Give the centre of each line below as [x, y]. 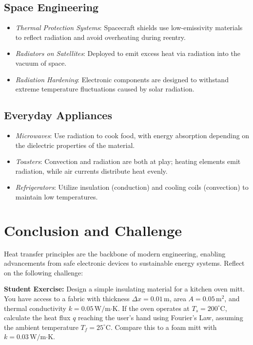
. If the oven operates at [154, 308]
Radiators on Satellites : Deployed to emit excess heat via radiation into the [128, 53]
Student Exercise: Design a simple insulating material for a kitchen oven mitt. [124, 289]
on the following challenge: [44, 272]
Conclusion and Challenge [93, 230]
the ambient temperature [41, 327]
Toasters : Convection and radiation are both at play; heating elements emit [128, 161]
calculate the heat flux [37, 318]
